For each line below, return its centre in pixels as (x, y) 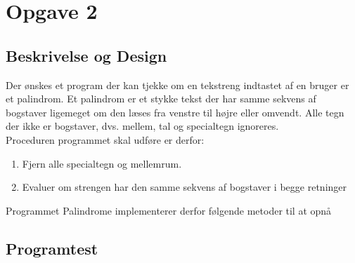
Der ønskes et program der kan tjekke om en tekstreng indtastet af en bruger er (177, 85)
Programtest (52, 248)
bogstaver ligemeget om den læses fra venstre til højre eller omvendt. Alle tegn (175, 112)
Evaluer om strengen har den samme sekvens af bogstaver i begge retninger (185, 187)
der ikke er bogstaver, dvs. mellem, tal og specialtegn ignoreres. (142, 126)
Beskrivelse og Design (86, 55)
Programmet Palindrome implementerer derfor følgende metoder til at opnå (169, 210)
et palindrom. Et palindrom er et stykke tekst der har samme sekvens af (161, 99)
